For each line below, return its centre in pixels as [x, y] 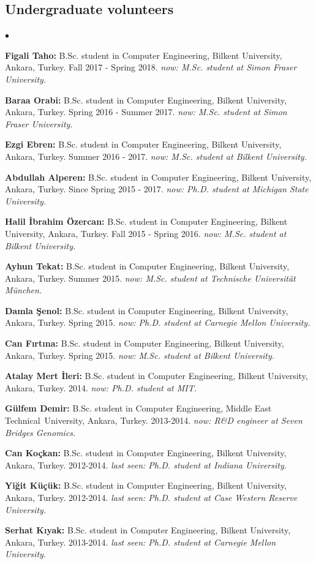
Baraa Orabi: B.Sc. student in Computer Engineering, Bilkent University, [146, 100]
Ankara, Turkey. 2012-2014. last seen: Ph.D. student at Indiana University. [146, 464]
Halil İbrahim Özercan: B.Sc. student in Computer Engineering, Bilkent [146, 221]
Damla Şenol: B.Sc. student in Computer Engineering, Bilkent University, [147, 310]
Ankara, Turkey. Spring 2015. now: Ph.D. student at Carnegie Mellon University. [158, 322]
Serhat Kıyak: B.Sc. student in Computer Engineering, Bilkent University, [148, 530]
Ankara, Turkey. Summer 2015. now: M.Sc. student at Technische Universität [150, 278]
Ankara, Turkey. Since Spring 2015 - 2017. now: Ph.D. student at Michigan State [157, 189]
